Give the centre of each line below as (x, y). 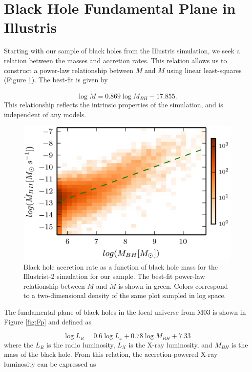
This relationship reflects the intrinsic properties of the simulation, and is (114, 105)
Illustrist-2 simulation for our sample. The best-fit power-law (114, 276)
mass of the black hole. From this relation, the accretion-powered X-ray (111, 354)
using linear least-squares (204, 70)
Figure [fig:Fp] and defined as (48, 321)
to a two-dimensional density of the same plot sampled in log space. (125, 295)
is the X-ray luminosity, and (170, 344)
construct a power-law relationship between (69, 70)
